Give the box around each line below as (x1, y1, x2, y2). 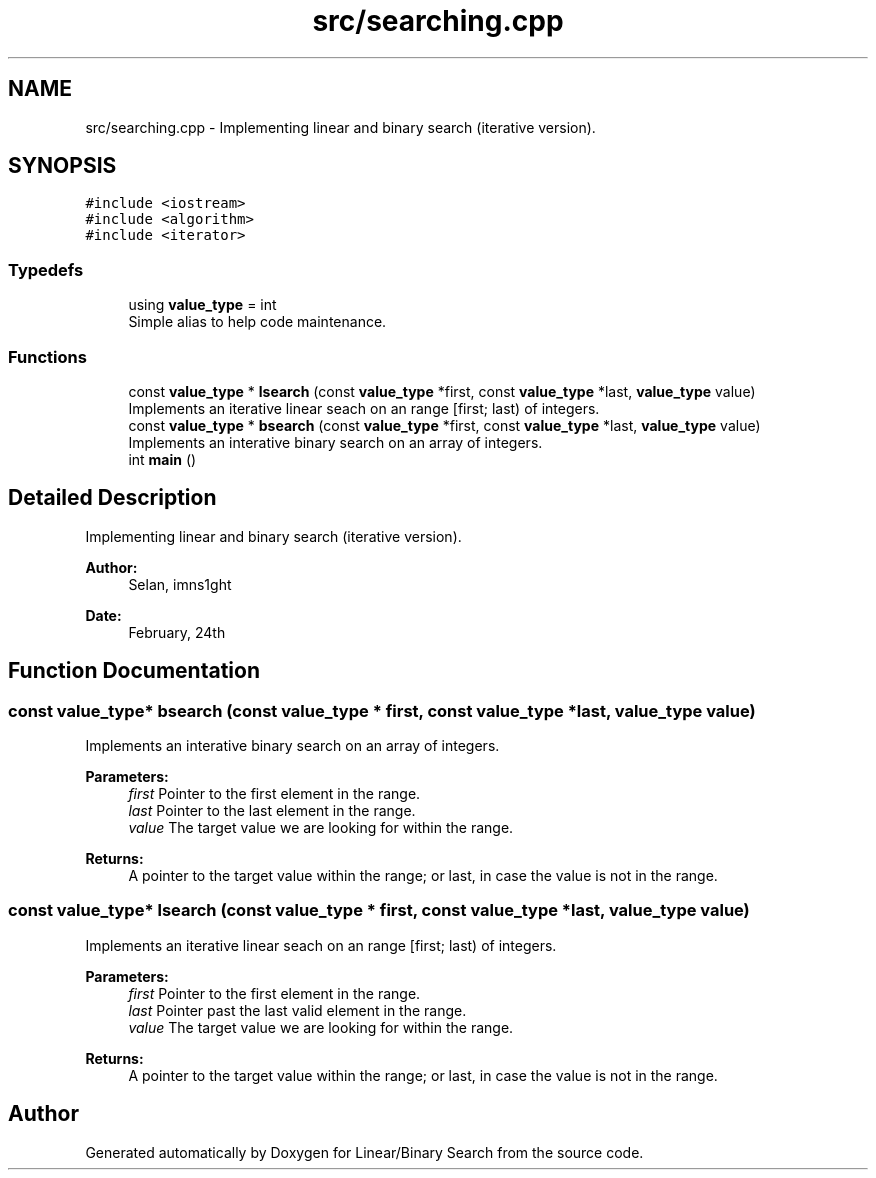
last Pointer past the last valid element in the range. (128, 1001, 467, 1019)
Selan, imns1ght (128, 575, 232, 593)
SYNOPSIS (8, 153, 117, 179)
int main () (128, 450, 197, 468)
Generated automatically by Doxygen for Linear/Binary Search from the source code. (85, 1143, 644, 1161)
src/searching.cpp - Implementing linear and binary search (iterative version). (85, 118, 596, 136)
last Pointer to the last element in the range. (128, 802, 416, 819)
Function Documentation (8, 658, 260, 684)
